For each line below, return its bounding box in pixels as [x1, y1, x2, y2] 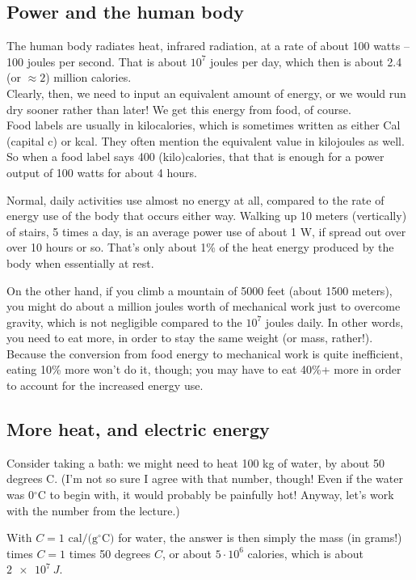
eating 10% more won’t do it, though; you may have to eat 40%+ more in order [6, 361, 401, 378]
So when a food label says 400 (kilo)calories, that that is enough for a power [6, 148, 384, 165]
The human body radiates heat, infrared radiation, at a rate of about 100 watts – [6, 37, 410, 54]
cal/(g [68, 533, 99, 545]
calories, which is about [247, 544, 363, 561]
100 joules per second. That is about [6, 53, 187, 70]
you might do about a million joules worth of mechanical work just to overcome [6, 298, 401, 315]
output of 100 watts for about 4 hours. [6, 163, 197, 180]
